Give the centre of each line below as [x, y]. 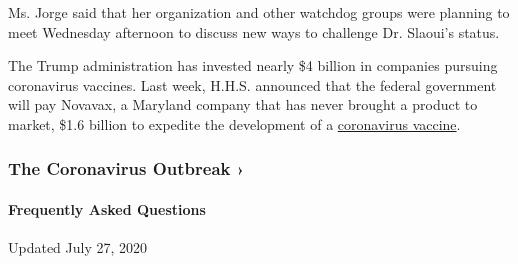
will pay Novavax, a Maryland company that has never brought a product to [243, 104]
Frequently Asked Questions [107, 209]
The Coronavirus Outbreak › [126, 168]
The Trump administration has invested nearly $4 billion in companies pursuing [253, 65]
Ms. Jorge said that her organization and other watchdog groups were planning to [259, 12]
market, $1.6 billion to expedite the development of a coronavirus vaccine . [234, 123]
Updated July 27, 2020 [78, 247]
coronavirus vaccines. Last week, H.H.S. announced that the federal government [252, 84]
